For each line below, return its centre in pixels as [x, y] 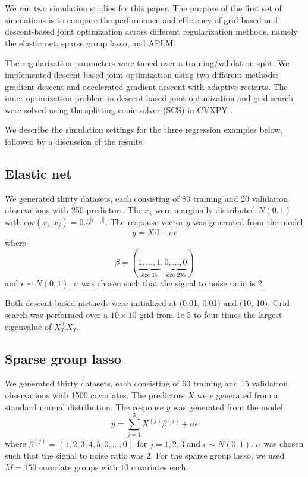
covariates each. [160, 467]
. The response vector [144, 222]
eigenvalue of [28, 326]
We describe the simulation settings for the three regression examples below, [144, 130]
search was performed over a [56, 315]
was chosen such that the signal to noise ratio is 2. [173, 283]
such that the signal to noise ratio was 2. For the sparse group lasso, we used [145, 455]
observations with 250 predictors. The [73, 210]
